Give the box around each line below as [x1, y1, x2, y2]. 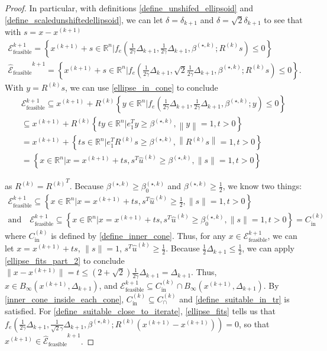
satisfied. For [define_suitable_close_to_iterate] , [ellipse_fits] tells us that [5, 305, 276, 317]
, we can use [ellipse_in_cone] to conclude [64, 81, 218, 93]
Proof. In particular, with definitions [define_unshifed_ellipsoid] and [5, 2, 253, 14]
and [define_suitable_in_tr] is [179, 292, 290, 305]
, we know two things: [222, 180, 302, 192]
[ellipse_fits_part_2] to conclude [5, 254, 125, 266]
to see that [264, 13, 303, 25]
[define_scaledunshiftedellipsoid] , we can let [5, 13, 163, 25]
